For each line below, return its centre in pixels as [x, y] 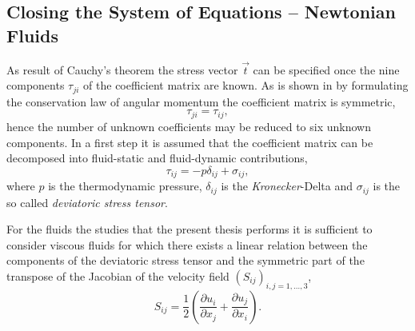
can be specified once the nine [326, 69]
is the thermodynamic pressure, [125, 186]
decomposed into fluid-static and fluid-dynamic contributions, [157, 158]
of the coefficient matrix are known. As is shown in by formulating [246, 85]
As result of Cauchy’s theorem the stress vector [122, 69]
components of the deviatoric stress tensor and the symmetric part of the [186, 260]
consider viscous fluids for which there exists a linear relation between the [187, 244]
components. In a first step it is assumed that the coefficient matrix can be [190, 142]
